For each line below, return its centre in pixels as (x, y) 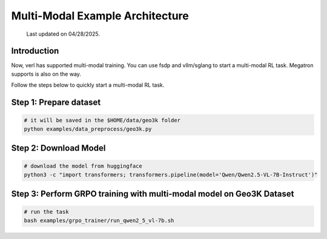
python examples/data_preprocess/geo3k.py (88, 129)
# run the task (46, 212)
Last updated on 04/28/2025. (63, 34)
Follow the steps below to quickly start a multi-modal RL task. (88, 85)
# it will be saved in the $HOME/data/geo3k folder (102, 120)
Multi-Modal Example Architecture (100, 16)
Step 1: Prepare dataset (56, 103)
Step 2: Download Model (58, 148)
